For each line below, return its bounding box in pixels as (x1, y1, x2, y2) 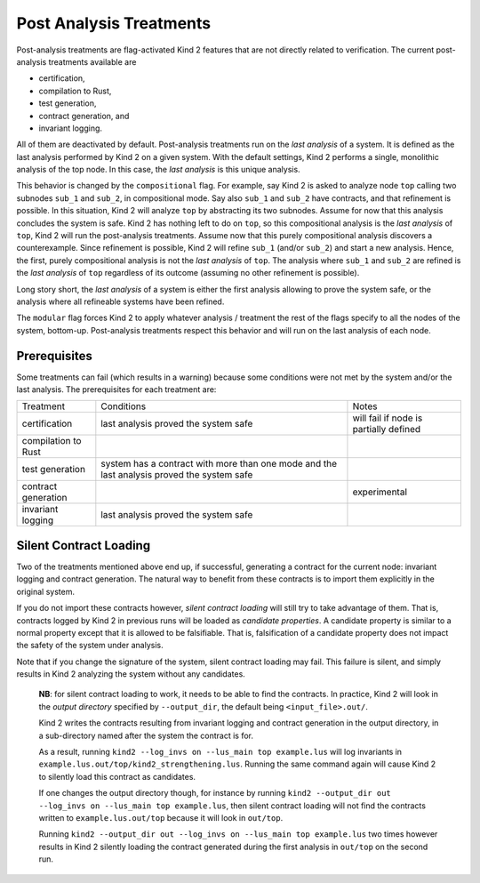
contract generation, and (38, 110, 130, 121)
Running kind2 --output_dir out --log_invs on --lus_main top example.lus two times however (38, 829, 438, 839)
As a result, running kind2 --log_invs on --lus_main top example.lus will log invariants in (38, 747, 403, 758)
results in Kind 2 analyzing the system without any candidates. (16, 669, 246, 679)
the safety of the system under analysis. (16, 640, 164, 651)
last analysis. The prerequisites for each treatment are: (16, 384, 217, 395)
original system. (16, 586, 76, 597)
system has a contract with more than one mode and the (100, 458, 338, 470)
